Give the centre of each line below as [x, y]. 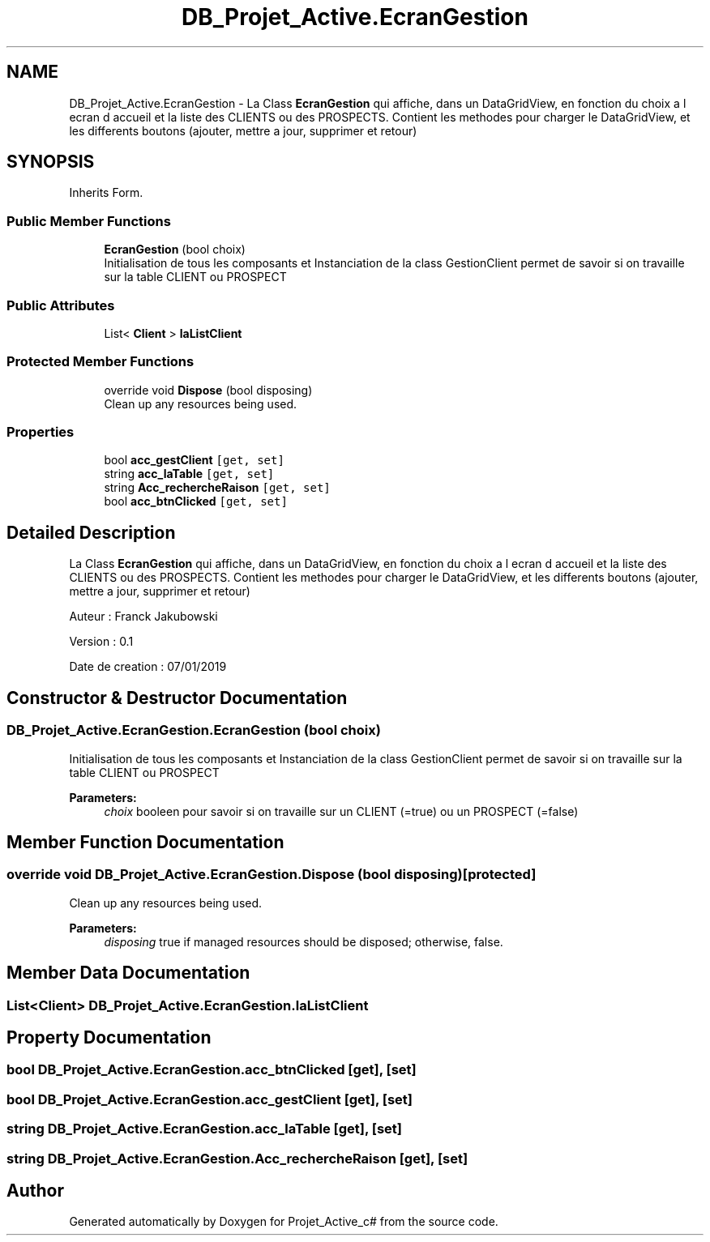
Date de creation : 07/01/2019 [148, 667]
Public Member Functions [89, 221]
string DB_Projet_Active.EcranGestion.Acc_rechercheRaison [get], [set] [237, 1158]
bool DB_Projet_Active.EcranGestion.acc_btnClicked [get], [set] [212, 1070]
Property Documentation [109, 1037]
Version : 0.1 [101, 642]
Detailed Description [91, 532]
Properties [41, 432]
